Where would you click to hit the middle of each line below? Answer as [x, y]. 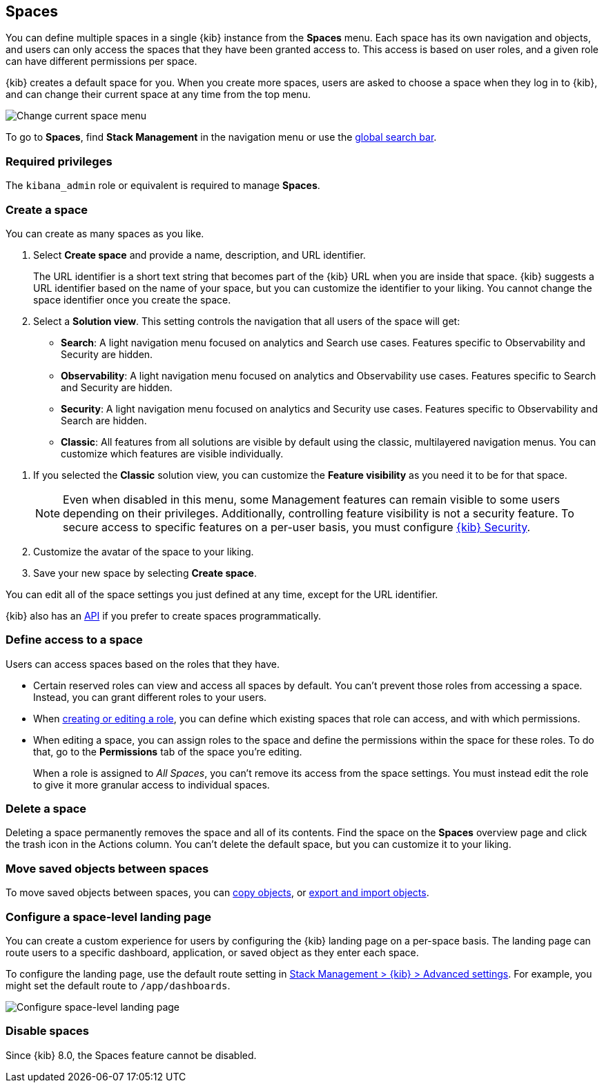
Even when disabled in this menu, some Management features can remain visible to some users [312, 499]
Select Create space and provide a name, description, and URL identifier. [199, 255]
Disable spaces [47, 1031]
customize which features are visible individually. [172, 453]
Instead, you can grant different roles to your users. [150, 697]
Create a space [47, 209]
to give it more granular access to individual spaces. [152, 784]
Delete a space [46, 809]
